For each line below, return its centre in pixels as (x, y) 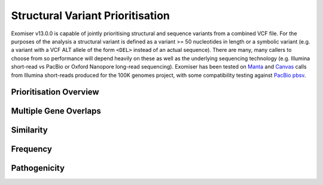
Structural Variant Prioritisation (91, 16)
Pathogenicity (38, 168)
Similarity (29, 130)
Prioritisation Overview (55, 92)
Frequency (31, 149)
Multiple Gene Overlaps (56, 111)
